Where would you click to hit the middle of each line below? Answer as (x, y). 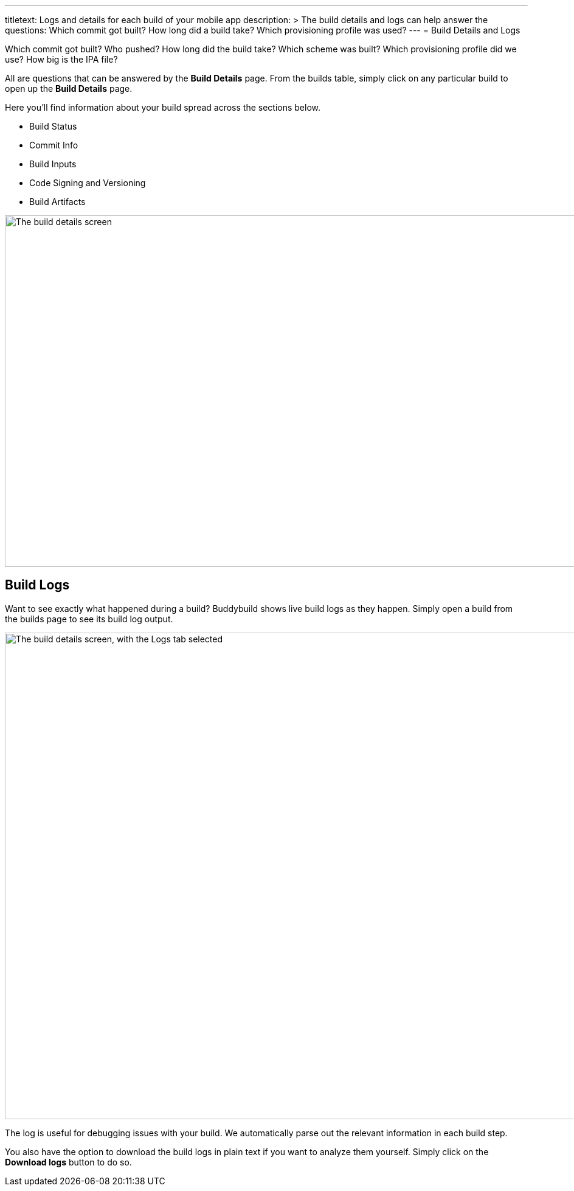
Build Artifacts (57, 202)
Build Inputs (53, 164)
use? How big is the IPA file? (61, 59)
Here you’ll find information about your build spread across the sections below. (163, 107)
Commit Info (54, 145)
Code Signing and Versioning (88, 183)
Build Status (53, 126)
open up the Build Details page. (69, 89)
